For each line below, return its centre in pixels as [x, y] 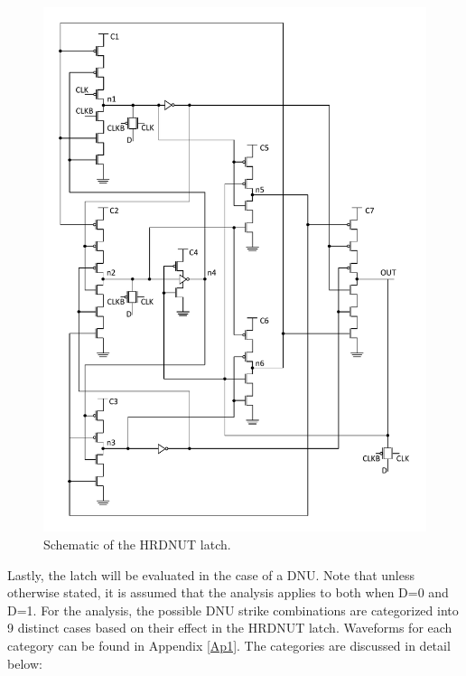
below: [25, 663]
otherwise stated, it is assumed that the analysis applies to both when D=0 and [228, 592]
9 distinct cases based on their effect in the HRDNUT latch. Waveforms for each [230, 628]
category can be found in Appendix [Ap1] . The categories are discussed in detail [229, 645]
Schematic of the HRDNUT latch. [137, 545]
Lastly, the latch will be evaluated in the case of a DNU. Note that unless [211, 574]
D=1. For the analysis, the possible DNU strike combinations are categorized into [233, 610]
